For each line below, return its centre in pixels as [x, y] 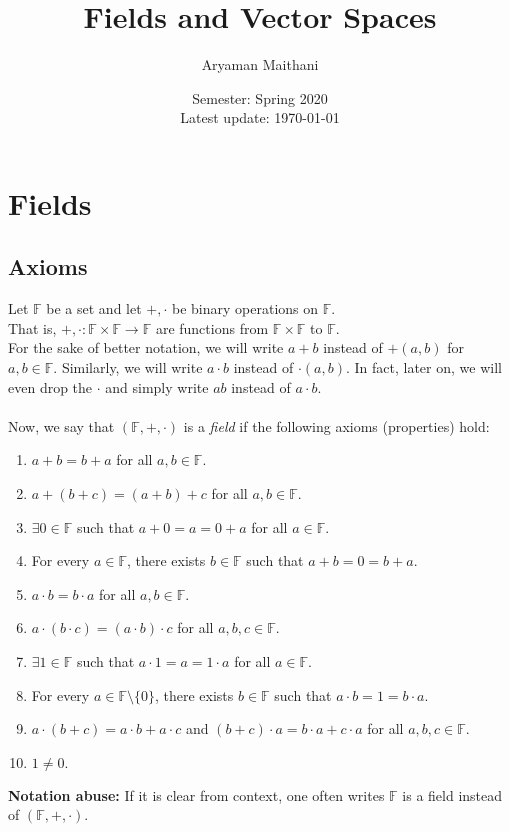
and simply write [157, 386]
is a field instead [452, 794]
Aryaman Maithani [260, 64]
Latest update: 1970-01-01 [260, 117]
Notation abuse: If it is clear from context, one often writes [196, 794]
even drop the [50, 386]
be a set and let [94, 308]
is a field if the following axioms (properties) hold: [336, 425]
